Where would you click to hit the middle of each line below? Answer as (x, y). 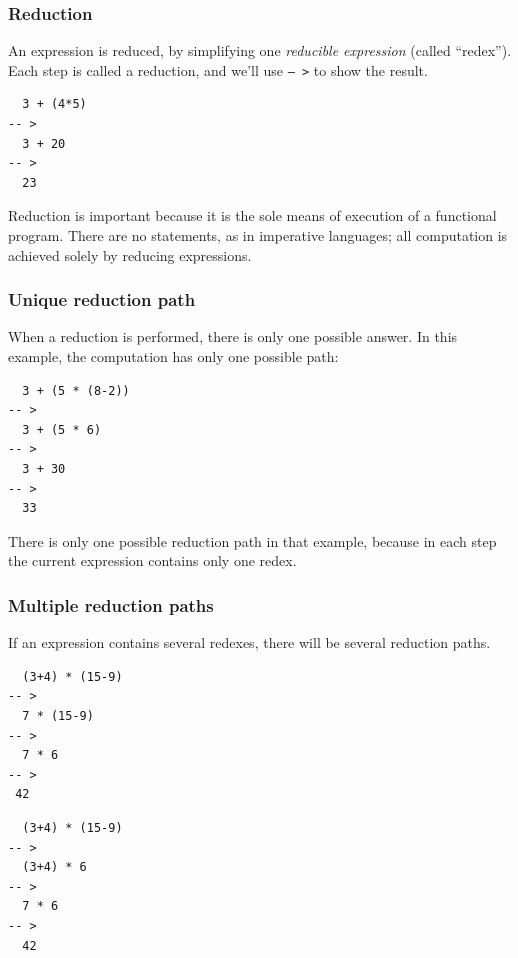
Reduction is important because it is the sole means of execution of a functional (252, 215)
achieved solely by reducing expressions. (130, 254)
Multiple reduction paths (111, 604)
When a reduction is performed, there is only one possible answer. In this (233, 336)
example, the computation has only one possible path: (173, 356)
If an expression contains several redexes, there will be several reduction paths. (249, 642)
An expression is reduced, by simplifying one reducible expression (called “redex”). (260, 50)
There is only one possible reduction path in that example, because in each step (252, 540)
